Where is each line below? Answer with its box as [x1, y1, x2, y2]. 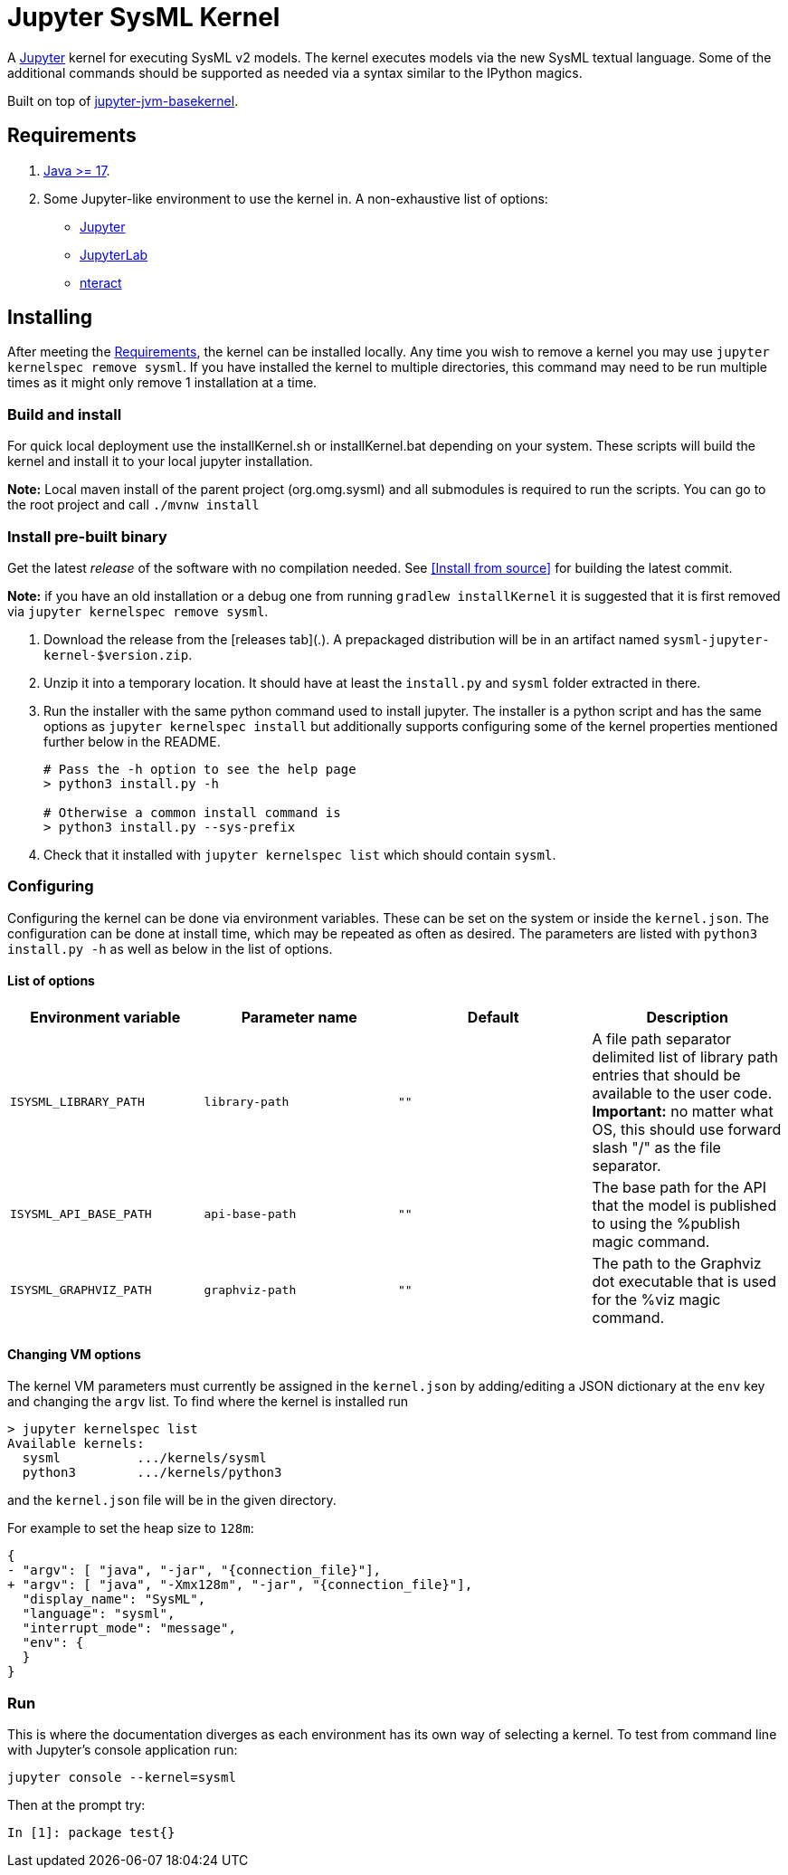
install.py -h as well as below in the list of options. [7, 940, 333, 957]
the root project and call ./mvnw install [7, 497, 260, 513]
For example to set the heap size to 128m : [7, 1520, 254, 1537]
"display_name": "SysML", [22, 1592, 206, 1607]
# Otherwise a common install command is [43, 804, 341, 820]
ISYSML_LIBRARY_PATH [10, 1095, 145, 1109]
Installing [7, 306, 93, 329]
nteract [80, 274, 122, 290]
